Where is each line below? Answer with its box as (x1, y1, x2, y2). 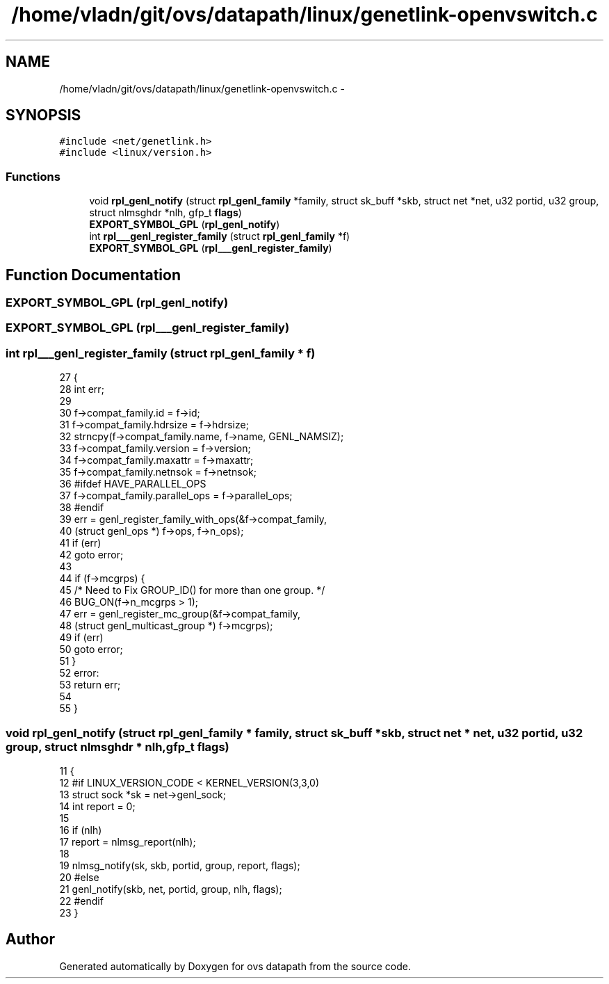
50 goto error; (59, 643, 123, 656)
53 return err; (59, 679, 121, 691)
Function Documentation (6, 266, 181, 284)
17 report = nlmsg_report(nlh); (59, 835, 196, 848)
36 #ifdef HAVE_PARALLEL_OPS (59, 478, 206, 490)
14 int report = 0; (59, 800, 136, 812)
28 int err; (59, 383, 104, 396)
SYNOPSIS (6, 106, 81, 124)
